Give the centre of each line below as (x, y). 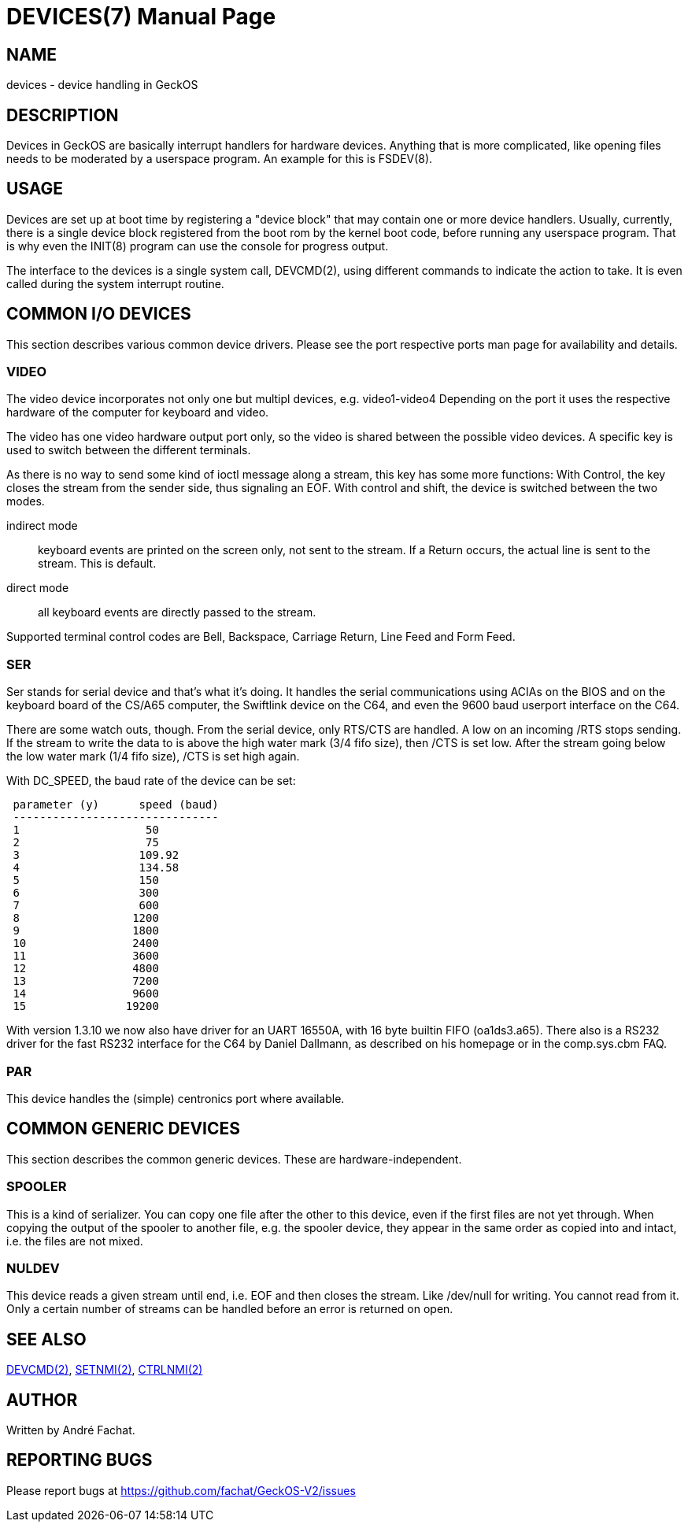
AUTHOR (42, 1400)
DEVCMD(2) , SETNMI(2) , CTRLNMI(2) (105, 1370)
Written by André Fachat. (71, 1430)
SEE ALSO (46, 1339)
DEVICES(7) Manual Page (141, 17)
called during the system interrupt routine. (115, 283)
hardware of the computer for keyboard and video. (138, 413)
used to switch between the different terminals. (129, 450)
